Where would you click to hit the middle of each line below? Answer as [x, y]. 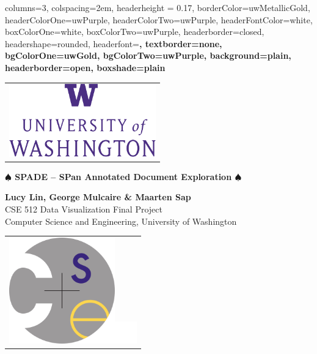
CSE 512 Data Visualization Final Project [84, 209]
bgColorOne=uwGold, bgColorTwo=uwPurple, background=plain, [148, 55]
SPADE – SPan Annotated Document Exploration [123, 176]
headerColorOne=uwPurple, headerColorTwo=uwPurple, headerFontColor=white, [159, 19]
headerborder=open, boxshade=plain [85, 67]
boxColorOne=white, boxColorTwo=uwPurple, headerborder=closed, [135, 32]
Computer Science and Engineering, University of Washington [121, 221]
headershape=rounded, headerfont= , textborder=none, [114, 43]
